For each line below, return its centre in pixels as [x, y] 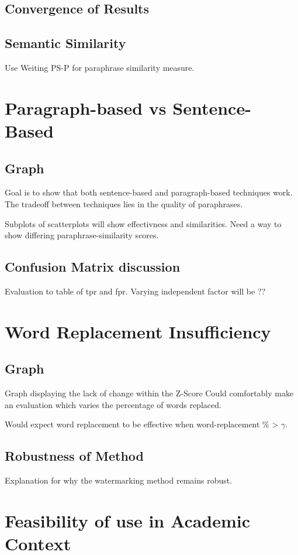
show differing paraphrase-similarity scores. [82, 235]
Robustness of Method [74, 456]
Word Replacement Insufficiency [138, 331]
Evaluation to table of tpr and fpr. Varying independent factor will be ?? [135, 291]
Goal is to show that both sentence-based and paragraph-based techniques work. [149, 192]
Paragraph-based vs [86, 107]
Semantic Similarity [65, 43]
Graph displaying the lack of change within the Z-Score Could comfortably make [149, 393]
